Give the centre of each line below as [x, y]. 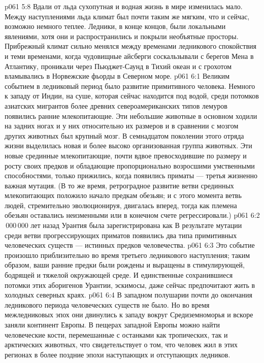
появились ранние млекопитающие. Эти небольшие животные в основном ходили [131, 115]
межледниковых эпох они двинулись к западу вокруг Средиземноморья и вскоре [129, 315]
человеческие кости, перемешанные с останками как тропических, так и [116, 334]
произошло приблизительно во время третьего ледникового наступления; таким [127, 255]
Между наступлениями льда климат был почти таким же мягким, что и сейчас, [127, 16]
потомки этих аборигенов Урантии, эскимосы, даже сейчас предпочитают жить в [130, 285]
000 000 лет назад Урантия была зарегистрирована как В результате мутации [124, 225]
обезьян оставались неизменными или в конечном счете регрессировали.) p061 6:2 [132, 215]
